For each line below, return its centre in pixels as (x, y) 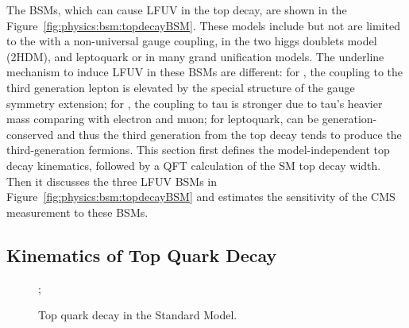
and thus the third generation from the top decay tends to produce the (229, 134)
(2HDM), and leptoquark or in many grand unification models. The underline (195, 56)
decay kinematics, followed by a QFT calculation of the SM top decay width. (194, 165)
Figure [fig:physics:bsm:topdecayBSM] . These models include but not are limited (203, 25)
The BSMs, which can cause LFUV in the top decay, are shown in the (177, 10)
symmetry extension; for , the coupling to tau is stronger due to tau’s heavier (195, 103)
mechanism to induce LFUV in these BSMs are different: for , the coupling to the (205, 72)
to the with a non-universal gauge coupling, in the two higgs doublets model (192, 41)
